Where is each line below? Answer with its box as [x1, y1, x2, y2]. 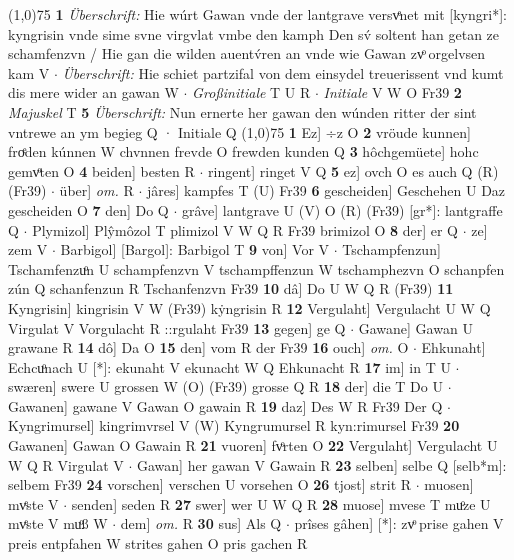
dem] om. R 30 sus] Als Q [120, 513, 282, 534]
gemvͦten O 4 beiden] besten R [8, 160, 195, 181]
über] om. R [59, 180, 134, 201]
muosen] [424, 474, 474, 495]
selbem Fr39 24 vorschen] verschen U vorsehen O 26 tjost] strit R [8, 474, 412, 495]
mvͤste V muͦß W [8, 513, 108, 534]
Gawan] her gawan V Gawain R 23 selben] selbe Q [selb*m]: [136, 454, 507, 475]
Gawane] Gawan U [358, 317, 473, 338]
